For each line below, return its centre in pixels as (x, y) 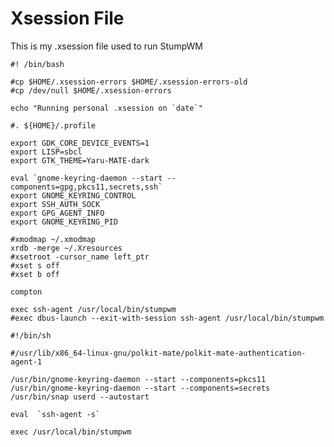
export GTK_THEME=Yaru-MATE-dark (80, 160)
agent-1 (26, 362)
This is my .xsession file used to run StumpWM (106, 46)
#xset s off (35, 265)
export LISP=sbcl (46, 152)
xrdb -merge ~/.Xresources (66, 248)
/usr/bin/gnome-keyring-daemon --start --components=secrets (140, 388)
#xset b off (35, 274)
